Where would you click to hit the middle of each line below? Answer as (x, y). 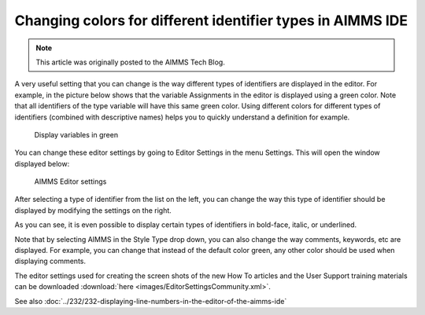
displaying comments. (50, 261)
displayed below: (42, 163)
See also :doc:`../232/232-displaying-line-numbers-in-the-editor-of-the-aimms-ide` (151, 301)
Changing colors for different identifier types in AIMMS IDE (211, 20)
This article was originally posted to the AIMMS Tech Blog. (131, 62)
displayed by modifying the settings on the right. (93, 210)
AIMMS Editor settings (70, 181)
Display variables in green (76, 134)
